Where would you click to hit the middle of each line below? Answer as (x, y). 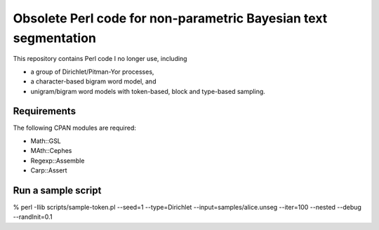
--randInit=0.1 (33, 217)
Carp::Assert (49, 170)
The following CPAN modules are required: (75, 128)
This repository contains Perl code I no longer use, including (100, 59)
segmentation (54, 38)
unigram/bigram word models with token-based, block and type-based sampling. (148, 91)
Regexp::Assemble (58, 161)
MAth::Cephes (51, 151)
